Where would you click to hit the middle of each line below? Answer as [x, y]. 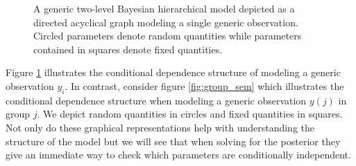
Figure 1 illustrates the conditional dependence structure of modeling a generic [173, 72]
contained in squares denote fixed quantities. [128, 49]
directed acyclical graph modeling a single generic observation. [166, 22]
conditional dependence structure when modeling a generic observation [156, 100]
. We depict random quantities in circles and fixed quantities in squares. [190, 114]
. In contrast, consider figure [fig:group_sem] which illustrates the [204, 85]
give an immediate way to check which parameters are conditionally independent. [178, 155]
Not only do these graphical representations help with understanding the [160, 127]
